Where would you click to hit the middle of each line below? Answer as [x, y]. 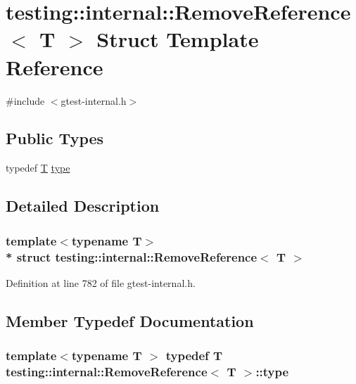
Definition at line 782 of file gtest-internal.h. [101, 282]
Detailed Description [83, 206]
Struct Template [178, 39]
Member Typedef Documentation [130, 320]
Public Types [55, 138]
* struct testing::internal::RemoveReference [132, 256]
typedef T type [38, 168]
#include [25, 100]
